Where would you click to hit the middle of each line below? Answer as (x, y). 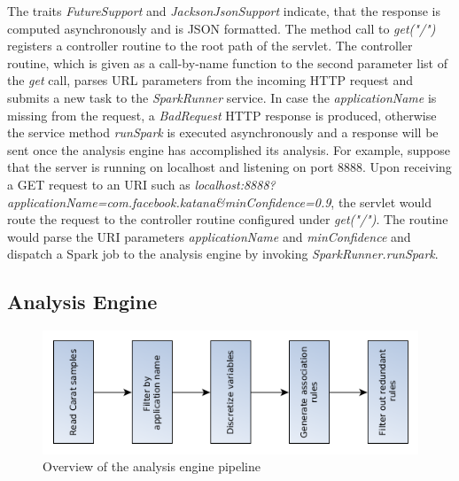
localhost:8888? (235, 184)
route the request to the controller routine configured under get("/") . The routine (228, 219)
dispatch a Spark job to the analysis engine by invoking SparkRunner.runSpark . (223, 254)
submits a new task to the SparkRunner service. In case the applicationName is (222, 97)
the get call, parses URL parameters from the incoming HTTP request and (210, 80)
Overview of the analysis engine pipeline (152, 466)
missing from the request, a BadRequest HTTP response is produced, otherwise (222, 115)
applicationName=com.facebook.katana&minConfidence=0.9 (169, 202)
